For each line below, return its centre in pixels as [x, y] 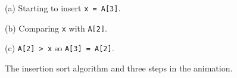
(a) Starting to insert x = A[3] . [63, 8]
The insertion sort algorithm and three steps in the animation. [119, 68]
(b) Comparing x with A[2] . [56, 28]
